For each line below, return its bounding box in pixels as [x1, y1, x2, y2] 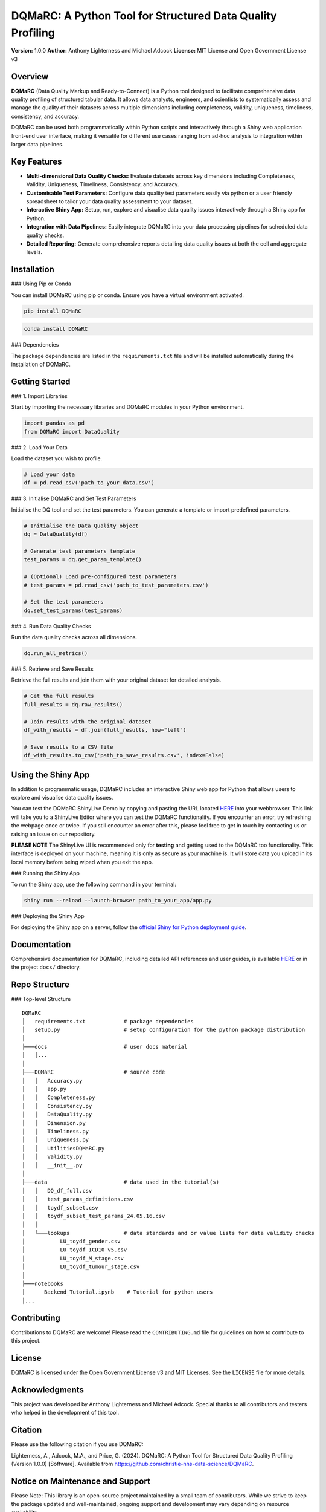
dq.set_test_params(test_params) [24, 607, 123, 614]
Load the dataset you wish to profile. [11, 455, 103, 462]
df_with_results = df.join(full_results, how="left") [24, 726, 187, 733]
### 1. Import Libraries [11, 392, 68, 399]
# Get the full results [24, 692, 95, 700]
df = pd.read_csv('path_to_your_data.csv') [24, 480, 155, 486]
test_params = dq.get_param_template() [24, 556, 142, 563]
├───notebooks [22, 1280, 63, 1288]
